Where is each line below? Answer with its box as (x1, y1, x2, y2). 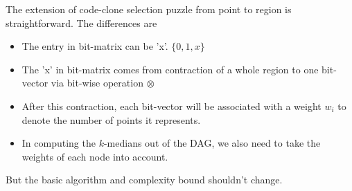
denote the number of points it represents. (21, 112, 201, 127)
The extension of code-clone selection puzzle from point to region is (6, 2, 292, 16)
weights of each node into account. (21, 149, 168, 163)
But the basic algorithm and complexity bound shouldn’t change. (6, 172, 283, 187)
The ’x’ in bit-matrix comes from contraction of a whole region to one (21, 62, 319, 76)
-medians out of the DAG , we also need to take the (103, 136, 321, 150)
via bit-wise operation (51, 75, 143, 90)
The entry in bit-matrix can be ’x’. (21, 39, 168, 53)
